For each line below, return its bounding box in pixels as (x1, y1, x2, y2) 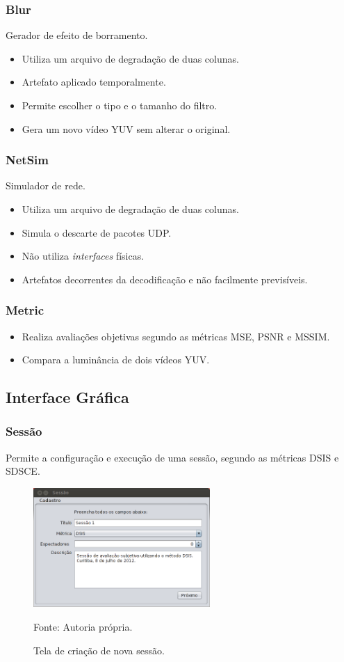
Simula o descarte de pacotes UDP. (22, 225, 172, 239)
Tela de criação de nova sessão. (33, 643, 165, 657)
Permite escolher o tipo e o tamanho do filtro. (22, 98, 218, 112)
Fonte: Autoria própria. (33, 620, 133, 634)
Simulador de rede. (6, 178, 85, 193)
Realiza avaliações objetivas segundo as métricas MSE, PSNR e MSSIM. (22, 329, 330, 343)
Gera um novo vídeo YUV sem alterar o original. (22, 121, 231, 136)
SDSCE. (6, 464, 40, 478)
